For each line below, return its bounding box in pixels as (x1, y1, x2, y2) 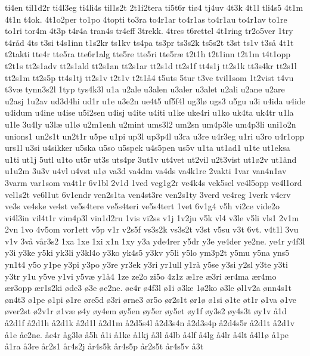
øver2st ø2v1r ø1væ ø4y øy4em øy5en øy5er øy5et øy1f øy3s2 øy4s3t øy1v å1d (5, 305, 287, 317)
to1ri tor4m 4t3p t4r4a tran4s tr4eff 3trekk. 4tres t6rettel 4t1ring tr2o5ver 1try (5, 24, 293, 37)
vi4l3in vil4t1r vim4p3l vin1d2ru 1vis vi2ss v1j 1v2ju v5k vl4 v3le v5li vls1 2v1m (5, 211, 299, 224)
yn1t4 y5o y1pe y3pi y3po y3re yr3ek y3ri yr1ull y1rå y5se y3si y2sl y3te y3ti (5, 258, 288, 271)
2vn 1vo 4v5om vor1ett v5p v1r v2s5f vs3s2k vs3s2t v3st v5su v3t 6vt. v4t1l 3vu (5, 223, 299, 236)
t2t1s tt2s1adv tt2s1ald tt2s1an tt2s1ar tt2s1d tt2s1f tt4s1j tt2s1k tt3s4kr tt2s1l (5, 59, 297, 72)
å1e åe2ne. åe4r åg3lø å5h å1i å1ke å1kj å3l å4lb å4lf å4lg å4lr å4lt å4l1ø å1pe (5, 328, 289, 340)
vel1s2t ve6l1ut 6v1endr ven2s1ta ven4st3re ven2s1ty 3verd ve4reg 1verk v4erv (5, 188, 291, 200)
